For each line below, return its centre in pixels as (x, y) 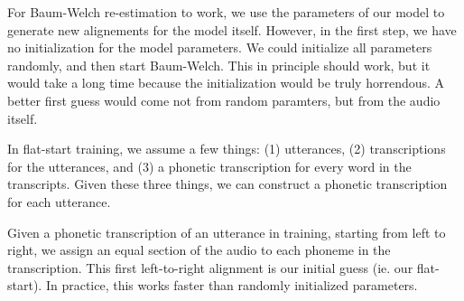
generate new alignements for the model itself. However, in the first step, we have (232, 29)
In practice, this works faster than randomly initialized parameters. (232, 285)
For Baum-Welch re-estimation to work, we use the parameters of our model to (226, 12)
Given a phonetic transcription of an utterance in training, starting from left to (227, 232)
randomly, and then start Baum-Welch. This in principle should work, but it (219, 65)
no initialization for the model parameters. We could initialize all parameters (220, 47)
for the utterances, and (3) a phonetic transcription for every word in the (209, 166)
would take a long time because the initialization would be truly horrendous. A (226, 83)
